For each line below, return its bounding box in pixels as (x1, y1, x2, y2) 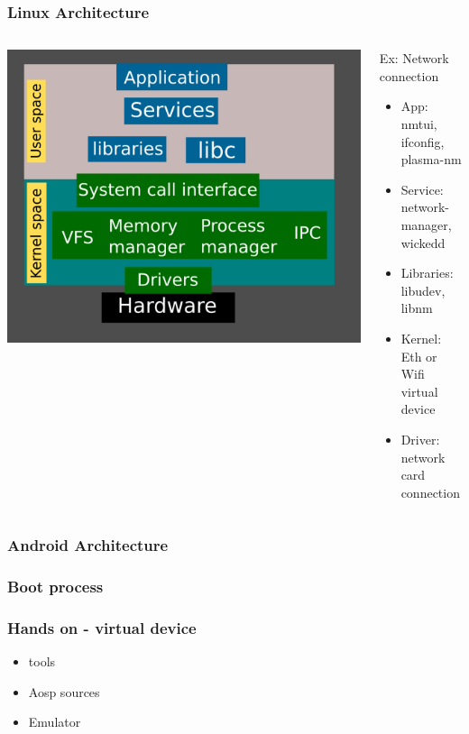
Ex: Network (379, 49, 449, 68)
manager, (400, 215, 452, 234)
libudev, (400, 280, 446, 299)
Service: (400, 179, 444, 198)
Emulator (28, 712, 81, 731)
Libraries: (400, 263, 454, 282)
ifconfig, (400, 132, 445, 151)
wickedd (400, 233, 446, 252)
